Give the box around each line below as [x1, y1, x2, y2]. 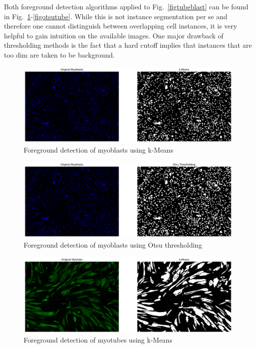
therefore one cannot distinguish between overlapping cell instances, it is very [4, 21, 237, 31]
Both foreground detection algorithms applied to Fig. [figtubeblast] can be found [4, 1, 249, 11]
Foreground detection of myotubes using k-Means [24, 335, 172, 345]
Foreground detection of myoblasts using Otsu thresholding [24, 240, 202, 250]
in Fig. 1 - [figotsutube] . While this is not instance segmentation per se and [4, 11, 227, 21]
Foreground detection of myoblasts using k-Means [24, 145, 173, 155]
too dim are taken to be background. [4, 49, 115, 60]
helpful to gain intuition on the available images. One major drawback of [4, 30, 224, 40]
